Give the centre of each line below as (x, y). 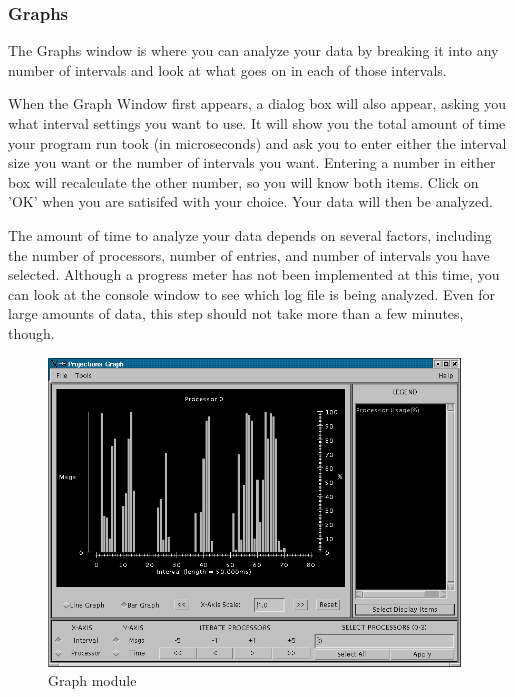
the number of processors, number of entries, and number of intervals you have (249, 254)
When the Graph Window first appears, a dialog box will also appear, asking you (257, 103)
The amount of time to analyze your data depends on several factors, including (250, 234)
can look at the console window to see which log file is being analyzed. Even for (251, 293)
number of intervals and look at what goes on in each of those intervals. (227, 69)
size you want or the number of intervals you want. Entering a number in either (252, 162)
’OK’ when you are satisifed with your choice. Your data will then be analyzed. (250, 201)
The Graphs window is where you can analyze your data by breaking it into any (253, 50)
